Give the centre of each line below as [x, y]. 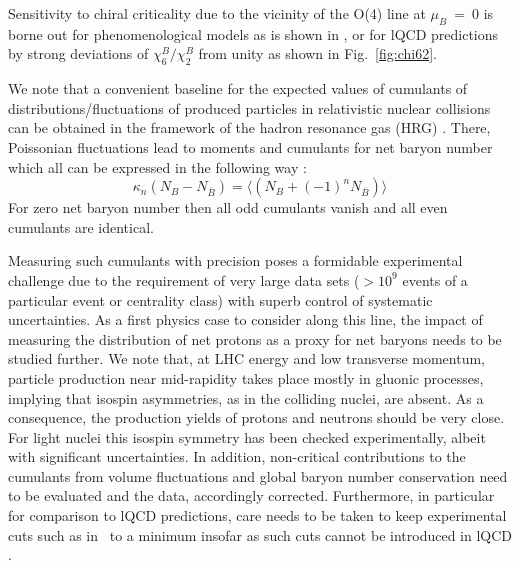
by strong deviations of [78, 53]
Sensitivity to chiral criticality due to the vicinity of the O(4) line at [217, 13]
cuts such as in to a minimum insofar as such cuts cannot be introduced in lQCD [260, 534]
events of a [435, 279]
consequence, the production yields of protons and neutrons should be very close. [256, 417]
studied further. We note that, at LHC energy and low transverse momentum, [247, 358]
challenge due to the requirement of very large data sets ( [184, 279]
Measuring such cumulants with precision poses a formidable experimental [235, 260]
